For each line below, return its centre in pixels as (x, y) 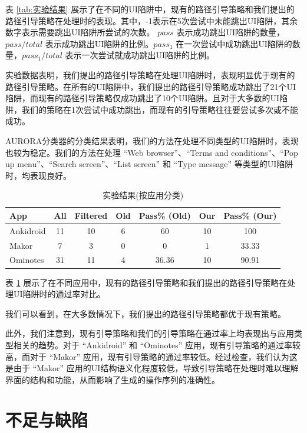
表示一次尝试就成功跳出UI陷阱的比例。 (140, 55)
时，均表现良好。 (38, 175)
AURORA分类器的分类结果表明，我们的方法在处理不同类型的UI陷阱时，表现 (152, 140)
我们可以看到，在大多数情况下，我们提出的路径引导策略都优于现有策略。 (146, 313)
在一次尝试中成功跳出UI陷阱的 (234, 43)
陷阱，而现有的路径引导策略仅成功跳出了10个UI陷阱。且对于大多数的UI (143, 98)
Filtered (91, 215)
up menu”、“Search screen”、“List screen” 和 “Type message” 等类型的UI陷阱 (149, 164)
